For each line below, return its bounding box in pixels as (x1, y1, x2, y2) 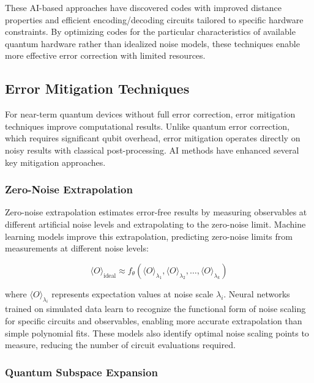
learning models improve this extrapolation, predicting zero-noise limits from (5, 229, 293, 242)
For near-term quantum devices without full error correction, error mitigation (5, 108, 296, 121)
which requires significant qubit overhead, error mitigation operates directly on (5, 132, 301, 144)
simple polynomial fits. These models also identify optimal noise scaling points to (5, 326, 309, 339)
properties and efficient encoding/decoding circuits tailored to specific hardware (5, 13, 304, 26)
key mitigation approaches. (5, 155, 106, 168)
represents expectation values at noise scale (51, 287, 214, 300)
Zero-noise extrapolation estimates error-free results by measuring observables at (5, 206, 307, 218)
